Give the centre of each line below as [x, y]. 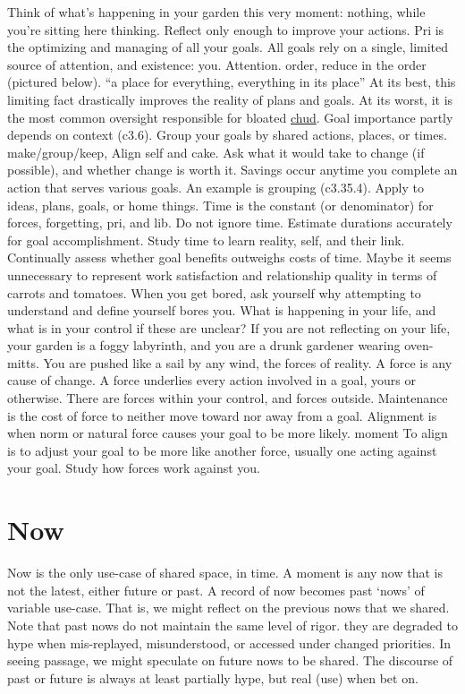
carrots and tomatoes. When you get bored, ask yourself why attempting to [214, 292]
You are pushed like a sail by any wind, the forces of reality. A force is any [248, 362]
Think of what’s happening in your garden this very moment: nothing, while [216, 12]
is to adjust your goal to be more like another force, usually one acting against [222, 450]
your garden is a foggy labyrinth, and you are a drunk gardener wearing [204, 345]
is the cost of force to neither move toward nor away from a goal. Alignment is [222, 415]
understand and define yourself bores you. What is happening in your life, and [222, 310]
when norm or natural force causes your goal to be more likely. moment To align [228, 433]
